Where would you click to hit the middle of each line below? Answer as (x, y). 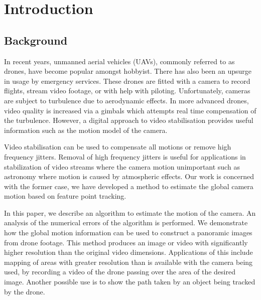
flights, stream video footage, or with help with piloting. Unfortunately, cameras (127, 91)
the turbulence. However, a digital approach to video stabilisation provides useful (129, 120)
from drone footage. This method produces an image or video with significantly (126, 242)
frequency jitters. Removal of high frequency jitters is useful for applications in (125, 156)
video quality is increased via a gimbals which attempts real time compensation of (130, 110)
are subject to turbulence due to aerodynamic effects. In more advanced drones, (126, 100)
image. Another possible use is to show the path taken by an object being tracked (130, 282)
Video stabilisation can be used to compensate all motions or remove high (118, 147)
